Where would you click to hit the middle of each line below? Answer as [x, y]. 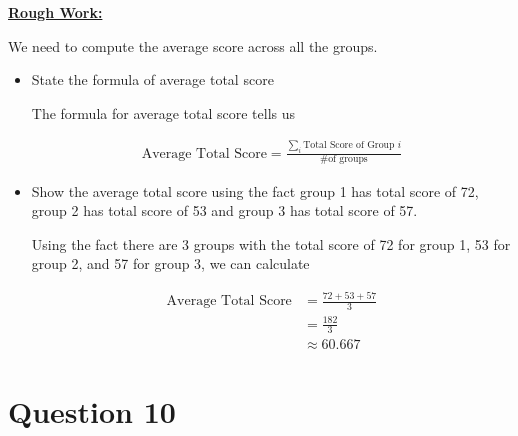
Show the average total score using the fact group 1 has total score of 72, [255, 190]
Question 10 [92, 410]
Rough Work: [55, 12]
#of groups [344, 159]
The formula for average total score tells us [163, 112]
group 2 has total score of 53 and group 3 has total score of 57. [224, 210]
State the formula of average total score [152, 79]
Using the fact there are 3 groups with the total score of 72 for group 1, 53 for [271, 243]
